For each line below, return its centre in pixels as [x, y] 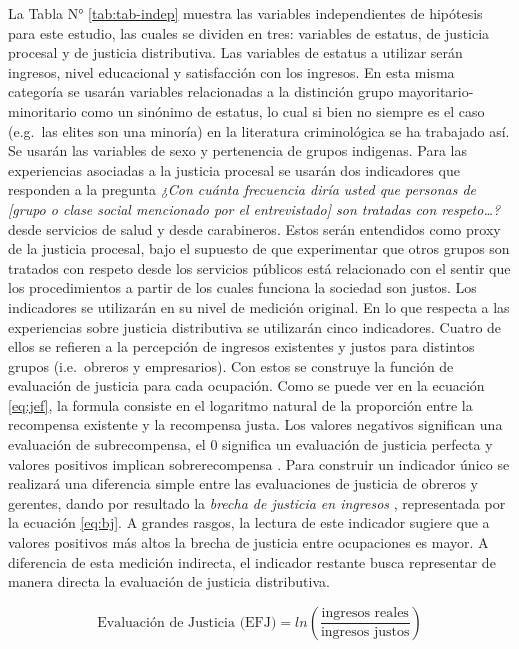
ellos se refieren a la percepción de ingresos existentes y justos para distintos [241, 346]
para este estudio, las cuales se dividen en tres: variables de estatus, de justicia [249, 32]
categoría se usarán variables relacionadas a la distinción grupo [201, 91]
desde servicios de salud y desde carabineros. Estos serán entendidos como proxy [254, 228]
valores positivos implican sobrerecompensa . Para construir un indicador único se [259, 463]
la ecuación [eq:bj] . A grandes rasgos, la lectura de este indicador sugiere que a [249, 522]
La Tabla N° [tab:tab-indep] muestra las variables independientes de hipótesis [245, 13]
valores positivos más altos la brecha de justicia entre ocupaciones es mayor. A [248, 542]
